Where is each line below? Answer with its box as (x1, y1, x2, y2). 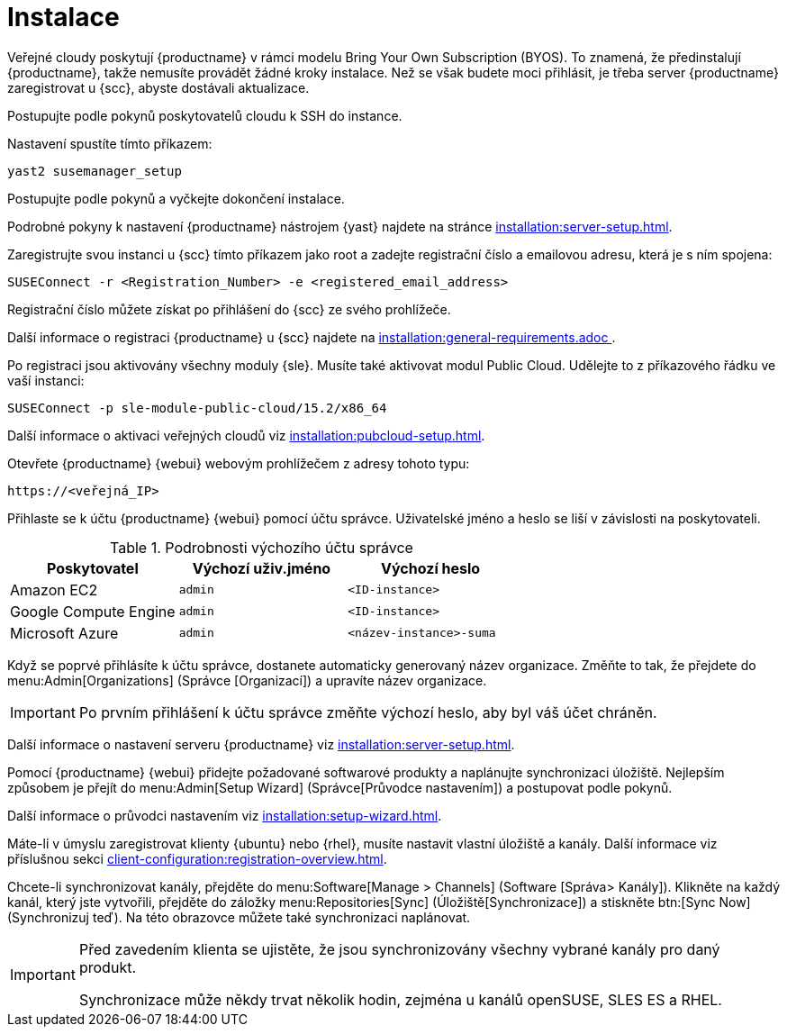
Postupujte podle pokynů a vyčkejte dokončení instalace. (7, 190, 345, 206)
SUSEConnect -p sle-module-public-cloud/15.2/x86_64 (7, 400, 387, 415)
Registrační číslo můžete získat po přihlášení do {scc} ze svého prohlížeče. (7, 301, 451, 317)
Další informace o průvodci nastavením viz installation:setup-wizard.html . (7, 807, 442, 823)
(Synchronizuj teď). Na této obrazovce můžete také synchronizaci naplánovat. (7, 909, 471, 925)
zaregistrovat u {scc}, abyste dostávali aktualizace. (7, 79, 310, 95)
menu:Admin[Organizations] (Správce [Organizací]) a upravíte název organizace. (7, 672, 487, 688)
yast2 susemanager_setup (7, 163, 182, 178)
